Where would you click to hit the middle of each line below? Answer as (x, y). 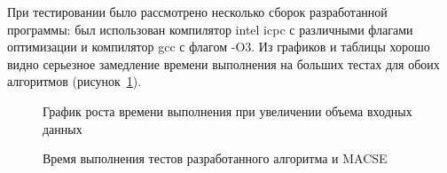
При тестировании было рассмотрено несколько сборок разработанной (197, 12)
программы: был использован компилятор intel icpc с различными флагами (210, 29)
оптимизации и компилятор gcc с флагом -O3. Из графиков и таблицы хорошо (219, 47)
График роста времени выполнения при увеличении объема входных (227, 110)
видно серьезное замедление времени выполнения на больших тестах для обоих (223, 63)
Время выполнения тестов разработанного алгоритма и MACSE (215, 158)
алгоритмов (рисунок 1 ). (74, 81)
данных (63, 128)
